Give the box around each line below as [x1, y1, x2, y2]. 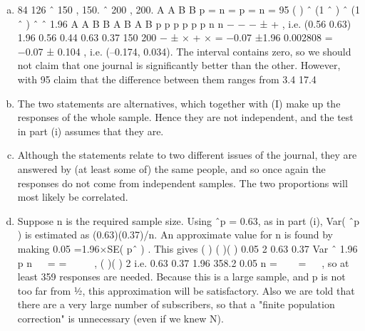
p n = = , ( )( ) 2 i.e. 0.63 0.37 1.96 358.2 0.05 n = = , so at [17, 255, 349, 270]
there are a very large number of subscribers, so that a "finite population [17, 297, 335, 312]
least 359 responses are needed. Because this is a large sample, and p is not [17, 269, 346, 284]
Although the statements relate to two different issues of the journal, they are [17, 147, 357, 162]
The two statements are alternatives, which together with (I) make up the [17, 95, 341, 110]
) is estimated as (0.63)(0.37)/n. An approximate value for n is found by [17, 227, 333, 242]
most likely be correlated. [17, 189, 128, 204]
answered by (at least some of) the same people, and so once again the [17, 161, 326, 176]
